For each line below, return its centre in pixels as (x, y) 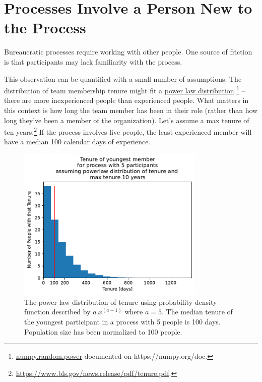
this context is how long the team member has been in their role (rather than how (131, 110)
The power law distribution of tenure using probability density (121, 302)
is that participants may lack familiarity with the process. (93, 61)
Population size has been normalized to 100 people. (103, 331)
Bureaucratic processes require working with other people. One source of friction (128, 52)
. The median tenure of (197, 312)
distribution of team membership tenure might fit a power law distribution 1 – (125, 90)
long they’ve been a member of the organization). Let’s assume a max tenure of (127, 120)
